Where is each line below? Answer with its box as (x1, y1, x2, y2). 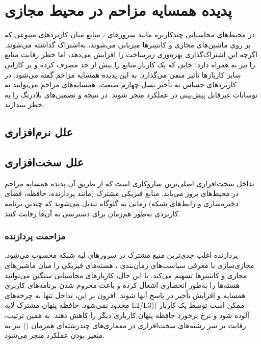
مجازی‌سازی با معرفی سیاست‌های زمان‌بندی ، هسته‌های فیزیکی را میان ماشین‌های (5, 260, 254, 271)
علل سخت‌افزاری (5, 154, 84, 170)
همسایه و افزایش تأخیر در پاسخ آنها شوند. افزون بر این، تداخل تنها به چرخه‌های (5, 289, 246, 300)
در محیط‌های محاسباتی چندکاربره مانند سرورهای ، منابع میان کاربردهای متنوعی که (5, 29, 255, 40)
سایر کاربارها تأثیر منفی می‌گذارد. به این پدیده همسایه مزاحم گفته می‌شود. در (5, 69, 241, 80)
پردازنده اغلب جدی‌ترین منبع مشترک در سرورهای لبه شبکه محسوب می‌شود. (5, 250, 238, 260)
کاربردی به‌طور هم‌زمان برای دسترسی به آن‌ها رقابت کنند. (5, 208, 180, 218)
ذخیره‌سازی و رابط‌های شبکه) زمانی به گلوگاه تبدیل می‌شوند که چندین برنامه (5, 198, 239, 209)
